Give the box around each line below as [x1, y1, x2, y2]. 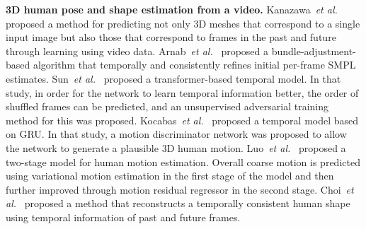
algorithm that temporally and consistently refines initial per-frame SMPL [33, 57, 356, 72]
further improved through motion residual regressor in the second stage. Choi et [6, 182, 354, 196]
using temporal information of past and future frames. [6, 209, 241, 224]
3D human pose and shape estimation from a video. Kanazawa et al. [6, 2, 338, 16]
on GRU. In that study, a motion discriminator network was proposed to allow [6, 127, 347, 141]
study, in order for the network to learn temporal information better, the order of [6, 85, 359, 100]
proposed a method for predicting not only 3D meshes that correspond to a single [6, 16, 360, 30]
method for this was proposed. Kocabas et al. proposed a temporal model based [6, 112, 359, 127]
